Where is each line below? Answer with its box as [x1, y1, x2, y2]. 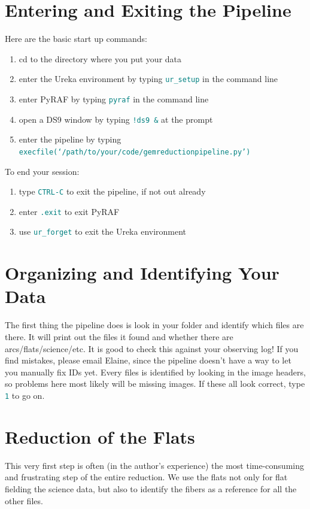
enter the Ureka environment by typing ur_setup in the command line [19, 72, 278, 85]
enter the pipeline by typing [19, 133, 121, 146]
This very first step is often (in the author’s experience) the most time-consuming [5, 459, 304, 471]
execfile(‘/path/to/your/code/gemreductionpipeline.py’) [19, 147, 251, 156]
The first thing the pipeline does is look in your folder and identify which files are [5, 319, 304, 331]
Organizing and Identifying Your [5, 260, 279, 285]
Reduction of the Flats [5, 424, 195, 449]
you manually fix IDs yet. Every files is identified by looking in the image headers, [5, 365, 306, 378]
